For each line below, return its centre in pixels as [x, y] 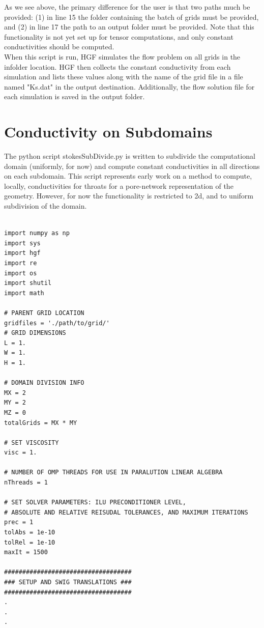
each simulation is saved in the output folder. [75, 96]
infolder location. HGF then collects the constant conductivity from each [118, 66]
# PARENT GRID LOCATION [44, 313]
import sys [22, 243]
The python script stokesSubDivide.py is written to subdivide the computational [130, 156]
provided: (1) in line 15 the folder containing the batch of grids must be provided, [131, 17]
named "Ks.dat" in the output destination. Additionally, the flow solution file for [129, 86]
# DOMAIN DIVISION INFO [44, 383]
